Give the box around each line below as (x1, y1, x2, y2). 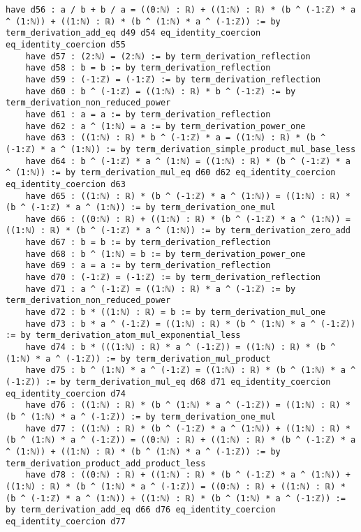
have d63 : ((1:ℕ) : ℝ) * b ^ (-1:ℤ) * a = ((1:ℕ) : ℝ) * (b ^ (25, 133, 326, 143)
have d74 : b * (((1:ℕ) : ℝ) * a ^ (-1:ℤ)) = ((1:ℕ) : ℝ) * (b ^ (25, 342, 336, 353)
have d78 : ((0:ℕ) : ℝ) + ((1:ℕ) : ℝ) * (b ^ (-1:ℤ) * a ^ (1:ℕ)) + (25, 470, 351, 480)
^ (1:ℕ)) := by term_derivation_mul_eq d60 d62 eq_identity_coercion (6, 168, 336, 178)
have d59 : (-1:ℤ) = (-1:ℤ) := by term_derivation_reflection (25, 74, 321, 84)
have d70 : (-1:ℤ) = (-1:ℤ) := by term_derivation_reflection (25, 272, 321, 283)
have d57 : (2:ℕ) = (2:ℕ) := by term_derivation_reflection (25, 51, 311, 61)
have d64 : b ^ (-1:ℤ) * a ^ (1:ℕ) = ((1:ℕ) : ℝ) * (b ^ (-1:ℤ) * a (25, 156, 351, 166)
